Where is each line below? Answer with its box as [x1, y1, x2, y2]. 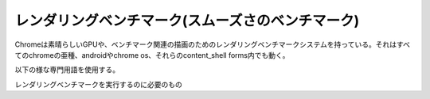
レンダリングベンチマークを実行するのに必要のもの [14, 79, 182, 89]
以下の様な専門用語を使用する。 [14, 65, 119, 74]
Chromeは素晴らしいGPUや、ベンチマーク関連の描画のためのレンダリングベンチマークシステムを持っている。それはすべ [14, 40, 410, 49]
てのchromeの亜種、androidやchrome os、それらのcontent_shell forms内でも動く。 [14, 50, 290, 59]
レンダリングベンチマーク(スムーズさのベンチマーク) [14, 12, 360, 29]
